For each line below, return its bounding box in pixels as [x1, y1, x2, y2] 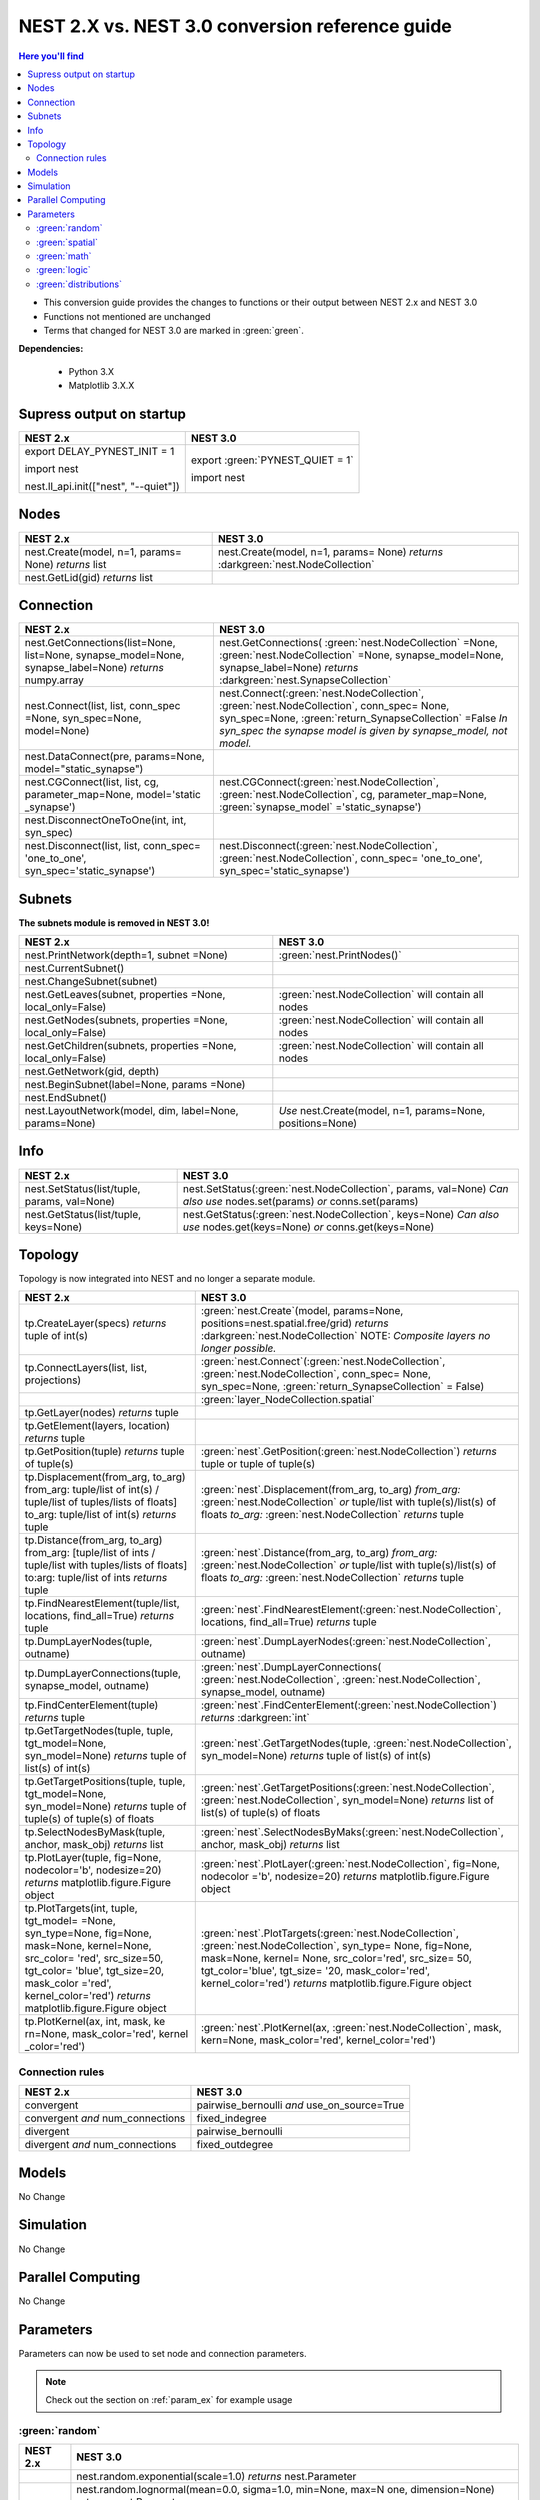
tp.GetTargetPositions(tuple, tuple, [24, 1775, 186, 1789]
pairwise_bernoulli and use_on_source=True [196, 2098, 405, 2112]
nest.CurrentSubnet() [24, 961, 125, 975]
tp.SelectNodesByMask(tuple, [24, 1825, 166, 1839]
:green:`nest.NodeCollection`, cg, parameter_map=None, [219, 788, 487, 802]
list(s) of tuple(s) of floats [200, 1806, 321, 1820]
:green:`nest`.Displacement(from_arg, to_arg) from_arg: [200, 1483, 461, 1497]
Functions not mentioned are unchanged [43, 310, 211, 322]
